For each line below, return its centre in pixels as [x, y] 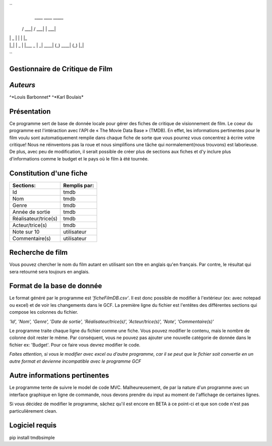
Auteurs [22, 85]
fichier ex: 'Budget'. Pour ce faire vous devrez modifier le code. [75, 345]
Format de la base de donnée [56, 286]
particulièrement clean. [33, 411]
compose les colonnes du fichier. [44, 312]
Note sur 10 [26, 232]
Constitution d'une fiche [48, 173]
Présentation [30, 111]
